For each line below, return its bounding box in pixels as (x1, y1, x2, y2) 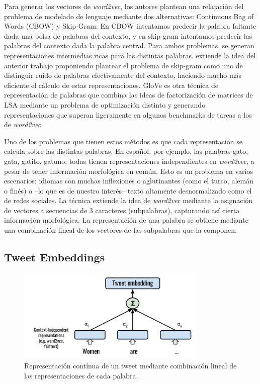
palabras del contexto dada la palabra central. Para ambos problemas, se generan (4, 40, 254, 51)
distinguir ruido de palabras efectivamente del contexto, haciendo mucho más (4, 70, 242, 80)
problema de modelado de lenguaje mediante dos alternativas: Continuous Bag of (4, 11, 254, 21)
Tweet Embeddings (4, 249, 105, 265)
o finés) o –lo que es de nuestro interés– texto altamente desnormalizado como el (4, 185, 252, 196)
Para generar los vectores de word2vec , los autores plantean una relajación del (4, 1, 244, 11)
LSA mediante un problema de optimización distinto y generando (4, 99, 206, 110)
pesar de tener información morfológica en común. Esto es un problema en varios (4, 165, 253, 176)
